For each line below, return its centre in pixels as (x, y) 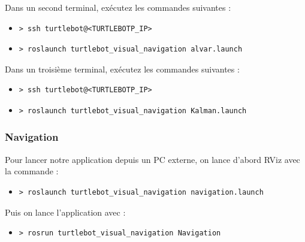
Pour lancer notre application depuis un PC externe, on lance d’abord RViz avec (152, 159)
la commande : (32, 171)
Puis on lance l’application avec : (65, 212)
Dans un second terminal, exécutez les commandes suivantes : (118, 7)
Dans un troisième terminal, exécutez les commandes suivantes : (122, 69)
